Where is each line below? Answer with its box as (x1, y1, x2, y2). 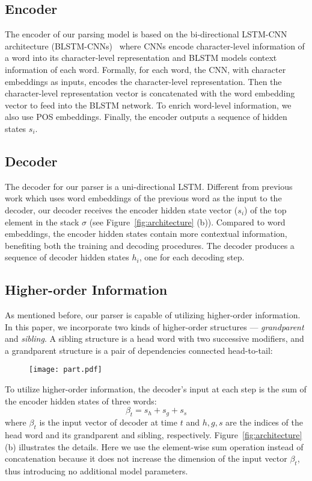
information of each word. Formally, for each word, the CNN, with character (5, 63, 286, 75)
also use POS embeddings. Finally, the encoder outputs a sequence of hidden (5, 110, 287, 123)
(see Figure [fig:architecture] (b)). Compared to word (89, 215, 286, 228)
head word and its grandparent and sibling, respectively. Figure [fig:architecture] (5, 428, 302, 441)
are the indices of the (225, 416, 303, 429)
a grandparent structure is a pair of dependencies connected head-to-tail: (5, 344, 273, 356)
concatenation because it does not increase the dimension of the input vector (5, 452, 287, 465)
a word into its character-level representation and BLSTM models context (5, 51, 277, 64)
